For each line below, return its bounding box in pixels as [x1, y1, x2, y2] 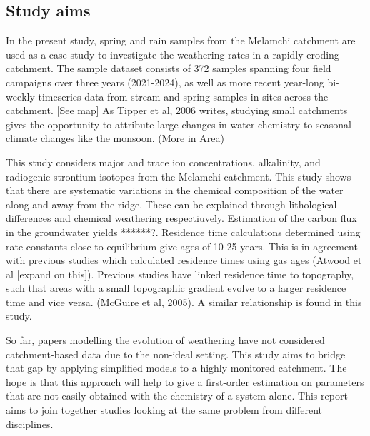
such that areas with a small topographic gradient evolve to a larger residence [6, 280, 346, 295]
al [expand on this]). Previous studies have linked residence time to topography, [6, 266, 354, 281]
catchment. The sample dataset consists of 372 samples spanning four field [6, 61, 331, 76]
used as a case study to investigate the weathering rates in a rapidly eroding [6, 46, 339, 61]
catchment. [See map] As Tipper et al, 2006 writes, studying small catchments [6, 103, 348, 118]
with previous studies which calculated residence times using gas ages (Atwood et [6, 253, 362, 268]
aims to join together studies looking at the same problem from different [6, 402, 323, 417]
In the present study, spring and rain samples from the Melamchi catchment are [6, 33, 356, 48]
